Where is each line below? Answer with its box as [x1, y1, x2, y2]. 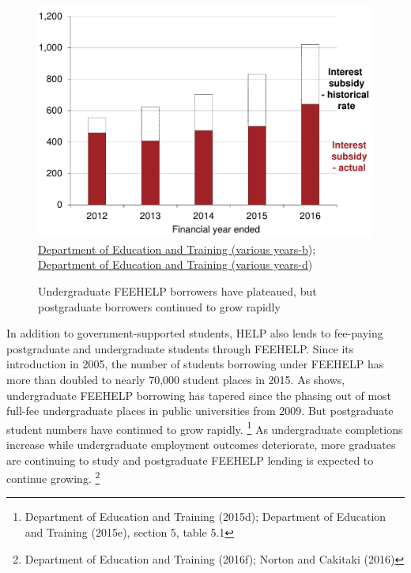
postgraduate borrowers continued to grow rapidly [38, 298, 281, 315]
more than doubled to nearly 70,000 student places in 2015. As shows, [6, 371, 345, 387]
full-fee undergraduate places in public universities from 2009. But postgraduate [6, 402, 394, 419]
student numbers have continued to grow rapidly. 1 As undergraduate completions [6, 418, 403, 437]
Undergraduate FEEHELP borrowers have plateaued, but [38, 282, 317, 299]
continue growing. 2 [6, 468, 100, 486]
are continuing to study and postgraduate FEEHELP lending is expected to [6, 451, 374, 468]
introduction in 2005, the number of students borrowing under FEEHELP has [6, 356, 384, 372]
